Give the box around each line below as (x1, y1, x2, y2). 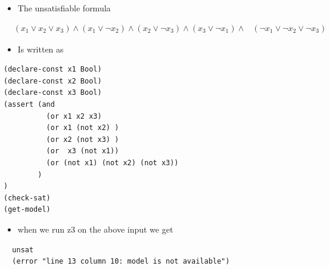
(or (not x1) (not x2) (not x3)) (46, 158, 179, 167)
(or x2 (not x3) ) (46, 135, 119, 144)
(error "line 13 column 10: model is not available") (12, 257, 230, 266)
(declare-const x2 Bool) (4, 76, 102, 85)
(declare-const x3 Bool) (4, 88, 102, 97)
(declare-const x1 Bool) (4, 65, 102, 74)
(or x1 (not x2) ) (46, 123, 119, 132)
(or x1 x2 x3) (46, 112, 102, 120)
